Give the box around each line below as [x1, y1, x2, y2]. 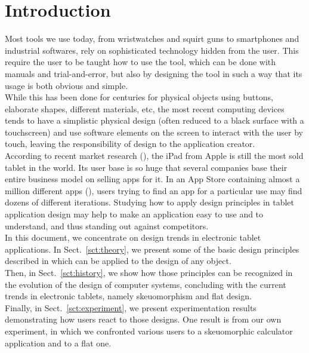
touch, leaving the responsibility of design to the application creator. [5, 137, 255, 150]
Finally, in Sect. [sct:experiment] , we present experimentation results [5, 301, 257, 314]
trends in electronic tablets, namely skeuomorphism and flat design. [5, 290, 252, 302]
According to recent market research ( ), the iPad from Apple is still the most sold [5, 149, 304, 162]
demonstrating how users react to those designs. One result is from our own [5, 313, 282, 326]
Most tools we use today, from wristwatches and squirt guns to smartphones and [5, 32, 299, 45]
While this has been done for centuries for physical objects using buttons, [5, 91, 273, 103]
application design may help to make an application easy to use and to [5, 208, 264, 220]
